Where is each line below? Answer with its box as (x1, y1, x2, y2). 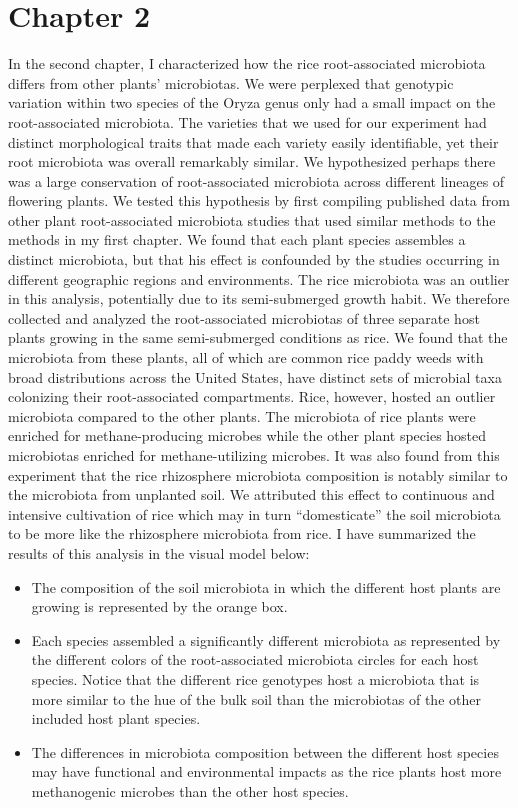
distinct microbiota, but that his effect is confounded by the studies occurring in (8, 249, 500, 270)
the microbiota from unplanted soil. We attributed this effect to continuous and (8, 484, 495, 505)
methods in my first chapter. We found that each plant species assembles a (8, 229, 466, 250)
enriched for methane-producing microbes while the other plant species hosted (8, 425, 487, 446)
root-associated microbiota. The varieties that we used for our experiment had (8, 111, 487, 132)
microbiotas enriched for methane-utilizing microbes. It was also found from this (8, 445, 500, 465)
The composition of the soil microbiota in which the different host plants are (31, 576, 501, 597)
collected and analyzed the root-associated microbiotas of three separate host (8, 307, 480, 328)
